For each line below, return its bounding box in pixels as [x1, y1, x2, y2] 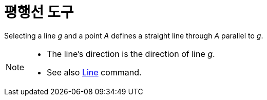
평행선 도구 [4, 4, 74, 21]
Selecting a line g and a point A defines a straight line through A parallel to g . [4, 31, 263, 40]
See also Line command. [47, 67, 142, 77]
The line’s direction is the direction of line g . [47, 48, 215, 59]
